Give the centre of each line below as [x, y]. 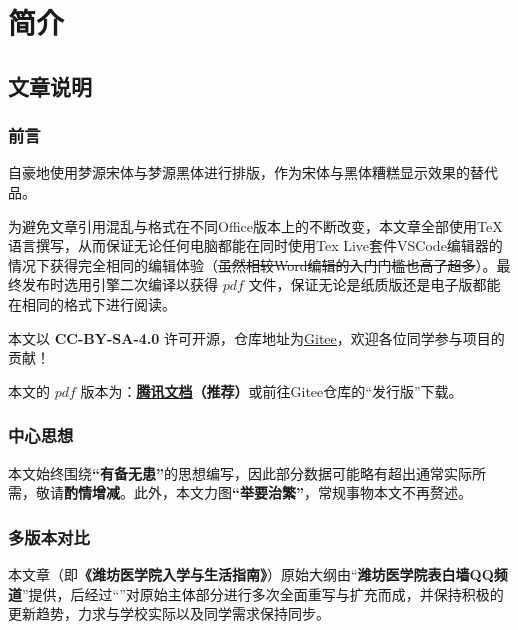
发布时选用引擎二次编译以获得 [119, 284]
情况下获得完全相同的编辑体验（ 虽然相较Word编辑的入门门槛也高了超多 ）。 [252, 264]
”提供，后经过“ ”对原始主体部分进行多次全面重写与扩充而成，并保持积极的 [263, 593]
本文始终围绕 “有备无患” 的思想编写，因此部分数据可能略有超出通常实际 [240, 472]
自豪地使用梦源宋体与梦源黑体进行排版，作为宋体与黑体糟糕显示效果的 [239, 172]
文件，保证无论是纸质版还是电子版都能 [374, 284]
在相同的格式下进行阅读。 [92, 303]
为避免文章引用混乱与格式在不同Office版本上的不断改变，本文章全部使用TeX [255, 225]
